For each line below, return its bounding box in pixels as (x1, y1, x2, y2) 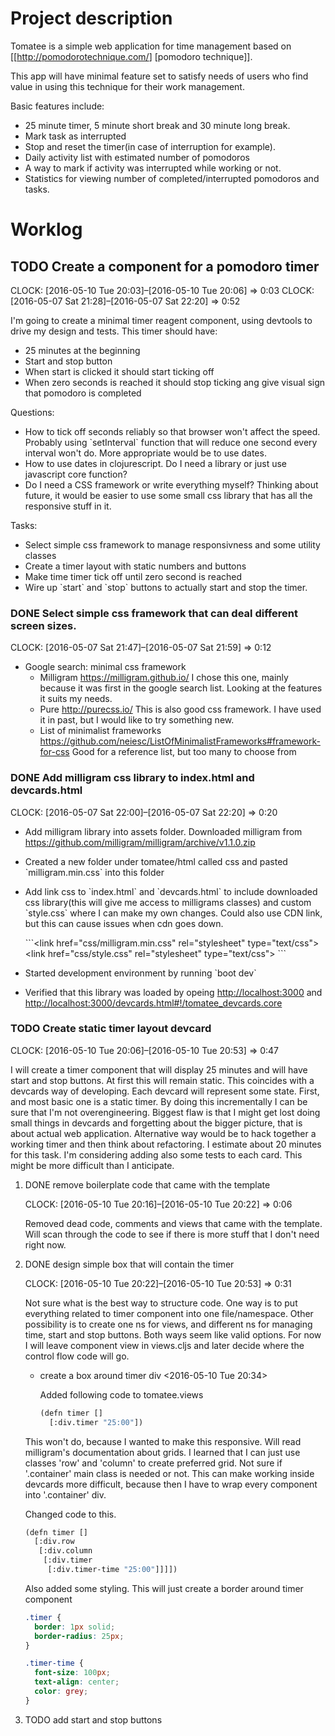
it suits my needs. (39, 693, 113, 705)
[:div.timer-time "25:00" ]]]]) (47, 1565, 178, 1575)
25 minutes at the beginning (24, 344, 141, 356)
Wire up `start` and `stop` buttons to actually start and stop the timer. (24, 581, 308, 593)
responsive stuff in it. (24, 500, 112, 512)
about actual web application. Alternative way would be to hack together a (10, 1127, 317, 1139)
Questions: (10, 406, 55, 418)
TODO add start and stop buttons (24, 1713, 163, 1726)
